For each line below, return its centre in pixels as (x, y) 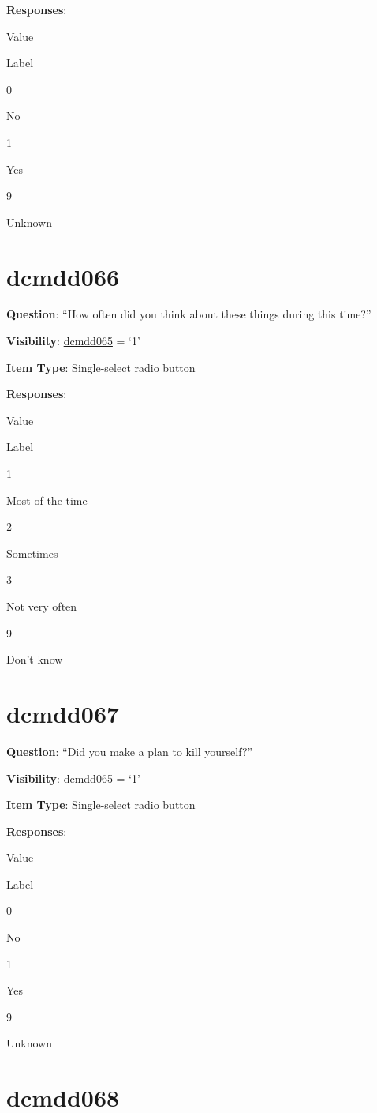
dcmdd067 (63, 713)
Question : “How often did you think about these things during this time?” (189, 314)
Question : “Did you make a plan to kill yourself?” (130, 751)
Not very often (42, 606)
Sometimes (32, 553)
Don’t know (35, 659)
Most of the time (47, 500)
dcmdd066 (63, 276)
